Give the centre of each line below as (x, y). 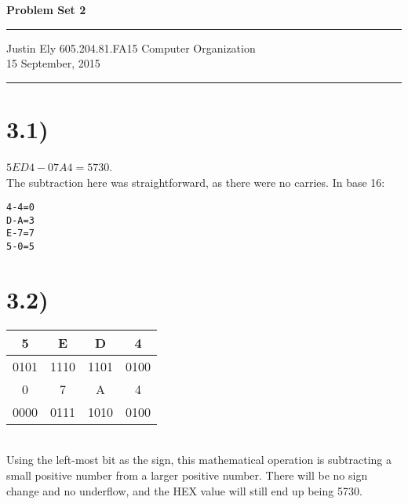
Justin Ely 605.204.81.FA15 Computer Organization (131, 47)
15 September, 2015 (53, 63)
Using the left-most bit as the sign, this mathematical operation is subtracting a (199, 460)
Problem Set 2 (46, 9)
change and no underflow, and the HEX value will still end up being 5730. (184, 490)
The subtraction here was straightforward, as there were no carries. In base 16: (196, 182)
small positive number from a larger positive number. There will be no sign (187, 475)
